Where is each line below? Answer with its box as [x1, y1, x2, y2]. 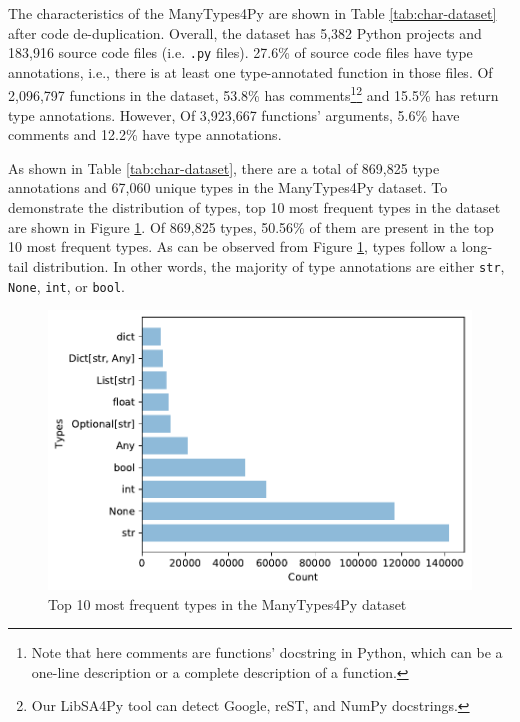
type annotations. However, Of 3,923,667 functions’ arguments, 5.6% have [8, 104, 460, 125]
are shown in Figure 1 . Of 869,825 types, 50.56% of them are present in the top [8, 216, 494, 237]
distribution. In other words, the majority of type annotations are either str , [32, 255, 505, 276]
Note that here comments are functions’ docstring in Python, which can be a [31, 642, 503, 663]
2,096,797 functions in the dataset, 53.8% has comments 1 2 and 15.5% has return [8, 82, 499, 106]
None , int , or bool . [8, 275, 125, 296]
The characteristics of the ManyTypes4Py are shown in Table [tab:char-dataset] [8, 3, 497, 23]
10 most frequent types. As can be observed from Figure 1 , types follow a [8, 236, 458, 257]
